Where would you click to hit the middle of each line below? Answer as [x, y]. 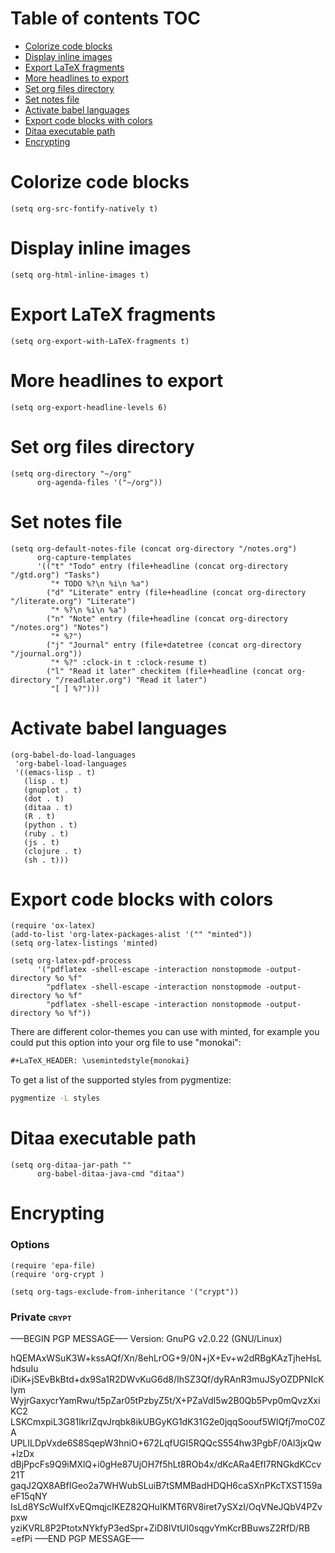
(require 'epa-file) [53, 1265]
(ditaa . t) [48, 807]
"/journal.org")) [46, 653]
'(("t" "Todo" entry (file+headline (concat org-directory [162, 566]
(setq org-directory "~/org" [71, 473]
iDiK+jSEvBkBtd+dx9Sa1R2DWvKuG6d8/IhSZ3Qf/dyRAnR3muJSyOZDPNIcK [167, 1379]
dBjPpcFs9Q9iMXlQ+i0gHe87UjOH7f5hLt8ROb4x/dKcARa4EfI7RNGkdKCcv [166, 1464]
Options [30, 1245]
